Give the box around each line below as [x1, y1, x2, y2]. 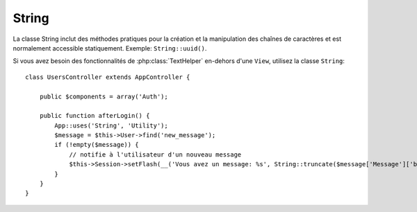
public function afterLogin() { [39, 112, 150, 120]
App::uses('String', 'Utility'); [54, 121, 168, 130]
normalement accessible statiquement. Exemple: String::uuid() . [13, 44, 207, 52]
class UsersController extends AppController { [25, 73, 190, 81]
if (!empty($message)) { [54, 141, 139, 149]
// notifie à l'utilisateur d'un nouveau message [69, 150, 242, 159]
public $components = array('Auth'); [39, 92, 168, 100]
